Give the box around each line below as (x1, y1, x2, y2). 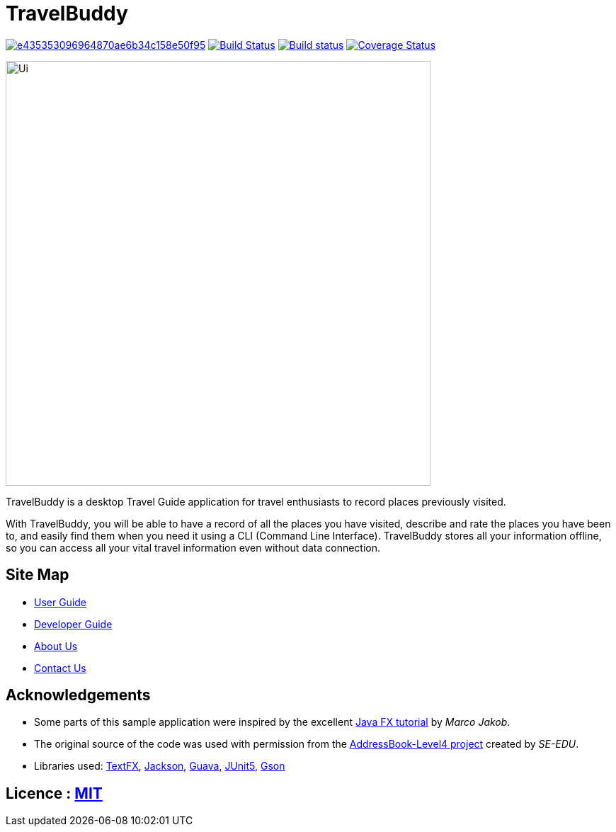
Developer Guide (34, 617, 113, 630)
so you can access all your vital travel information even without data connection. (6, 541, 381, 554)
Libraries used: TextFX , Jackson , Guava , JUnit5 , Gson (34, 760, 285, 773)
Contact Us (34, 661, 86, 674)
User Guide (34, 595, 87, 608)
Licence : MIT (6, 784, 103, 802)
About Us (34, 639, 78, 652)
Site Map (6, 566, 69, 584)
